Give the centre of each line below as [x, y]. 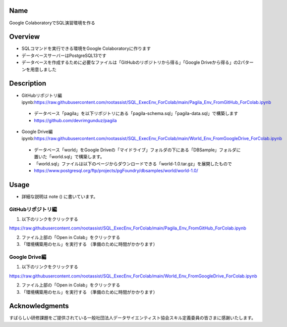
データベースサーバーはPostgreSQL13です [64, 55]
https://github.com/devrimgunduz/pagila [75, 120]
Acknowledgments [39, 306]
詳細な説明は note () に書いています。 [60, 196]
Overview [25, 37]
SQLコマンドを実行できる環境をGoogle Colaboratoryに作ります [86, 48]
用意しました [43, 69]
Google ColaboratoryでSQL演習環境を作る [52, 23]
